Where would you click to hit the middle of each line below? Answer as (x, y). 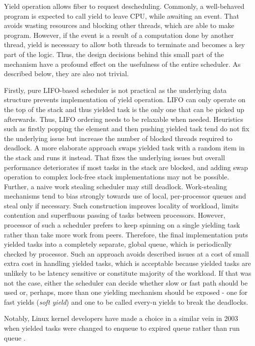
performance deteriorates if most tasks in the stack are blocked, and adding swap (126, 167)
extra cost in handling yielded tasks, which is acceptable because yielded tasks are (127, 263)
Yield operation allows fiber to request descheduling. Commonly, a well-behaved (124, 6)
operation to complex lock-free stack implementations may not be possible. (117, 177)
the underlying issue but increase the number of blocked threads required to (118, 138)
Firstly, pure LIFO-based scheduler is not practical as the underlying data (115, 90)
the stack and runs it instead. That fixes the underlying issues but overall (114, 157)
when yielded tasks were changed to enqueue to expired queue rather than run (122, 328)
